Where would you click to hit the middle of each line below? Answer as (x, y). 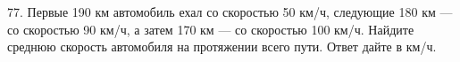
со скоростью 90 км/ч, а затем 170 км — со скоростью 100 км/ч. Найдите (211, 29)
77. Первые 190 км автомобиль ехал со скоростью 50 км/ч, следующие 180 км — (230, 12)
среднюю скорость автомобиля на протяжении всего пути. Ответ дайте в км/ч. (222, 46)
